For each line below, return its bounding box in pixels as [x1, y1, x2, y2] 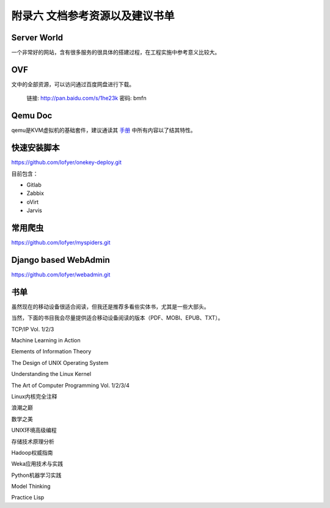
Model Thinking [11, 483, 51, 490]
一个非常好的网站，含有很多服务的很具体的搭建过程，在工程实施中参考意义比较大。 [11, 49, 220, 56]
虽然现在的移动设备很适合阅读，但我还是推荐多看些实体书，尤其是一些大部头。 [11, 303, 210, 310]
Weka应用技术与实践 [11, 460, 64, 468]
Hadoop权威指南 [11, 449, 53, 456]
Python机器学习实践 [11, 471, 62, 479]
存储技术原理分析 [11, 438, 54, 445]
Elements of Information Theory [11, 348, 92, 355]
